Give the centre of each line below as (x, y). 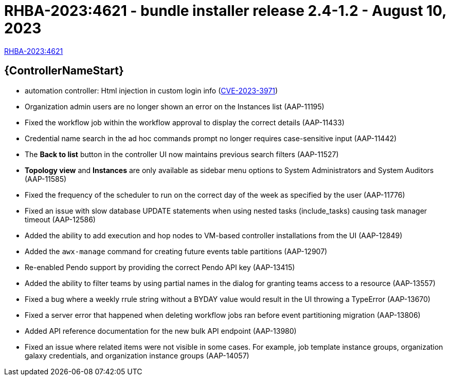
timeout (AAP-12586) (60, 219)
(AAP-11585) (46, 179)
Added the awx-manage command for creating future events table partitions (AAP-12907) (176, 251)
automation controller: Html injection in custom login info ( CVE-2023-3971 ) (151, 90)
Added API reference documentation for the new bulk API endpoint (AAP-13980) (161, 331)
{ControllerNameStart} (64, 71)
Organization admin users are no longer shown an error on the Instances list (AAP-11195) (175, 106)
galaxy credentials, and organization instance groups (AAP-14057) (137, 355)
